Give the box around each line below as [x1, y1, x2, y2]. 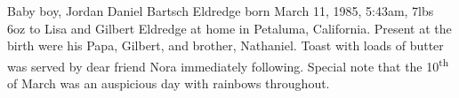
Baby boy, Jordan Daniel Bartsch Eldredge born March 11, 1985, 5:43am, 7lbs [7, 2, 434, 19]
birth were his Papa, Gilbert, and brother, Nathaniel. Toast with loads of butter [7, 36, 444, 55]
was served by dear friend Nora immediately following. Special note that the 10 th [7, 54, 449, 75]
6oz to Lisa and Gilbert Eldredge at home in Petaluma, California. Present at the [7, 19, 452, 37]
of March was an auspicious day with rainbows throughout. [7, 74, 330, 93]
